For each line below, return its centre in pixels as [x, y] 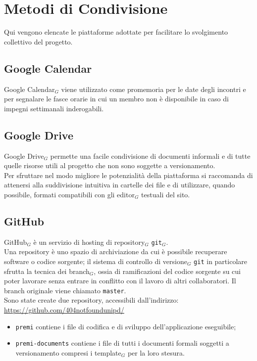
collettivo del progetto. [38, 41]
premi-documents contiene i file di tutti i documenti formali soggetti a [122, 343]
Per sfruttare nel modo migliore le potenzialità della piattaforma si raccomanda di [128, 175]
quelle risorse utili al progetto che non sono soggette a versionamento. [110, 165]
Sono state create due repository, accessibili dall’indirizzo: [91, 300]
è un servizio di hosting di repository [89, 242]
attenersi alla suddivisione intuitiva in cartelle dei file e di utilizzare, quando [120, 185]
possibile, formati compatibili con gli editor [69, 194]
